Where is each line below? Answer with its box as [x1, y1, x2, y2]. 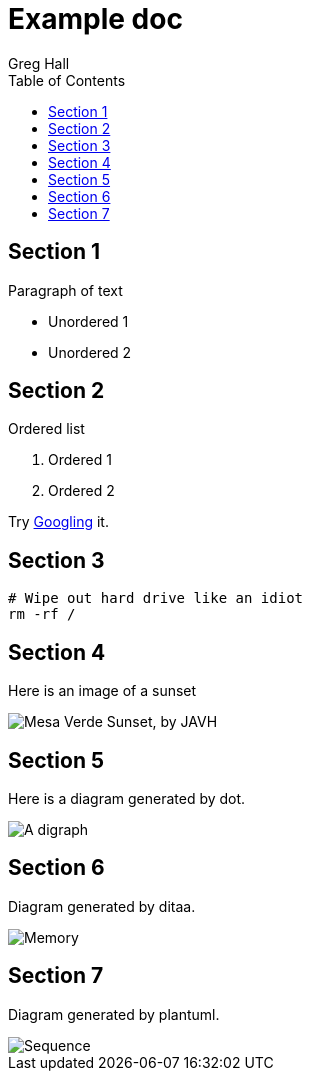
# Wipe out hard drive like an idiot [8, 590, 304, 607]
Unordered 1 [48, 312, 129, 330]
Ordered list [8, 420, 85, 438]
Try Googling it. [8, 513, 109, 531]
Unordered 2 [48, 343, 132, 361]
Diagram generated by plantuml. [8, 1005, 220, 1023]
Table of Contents [8, 71, 126, 89]
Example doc [8, 2, 183, 36]
